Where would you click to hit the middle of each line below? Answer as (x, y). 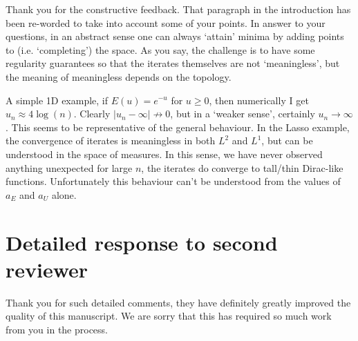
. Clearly (92, 114)
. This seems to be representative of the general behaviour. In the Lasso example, (178, 127)
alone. (64, 194)
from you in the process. (57, 329)
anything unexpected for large (69, 167)
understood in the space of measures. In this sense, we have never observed (164, 154)
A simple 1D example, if (57, 100)
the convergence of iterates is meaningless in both (111, 140)
